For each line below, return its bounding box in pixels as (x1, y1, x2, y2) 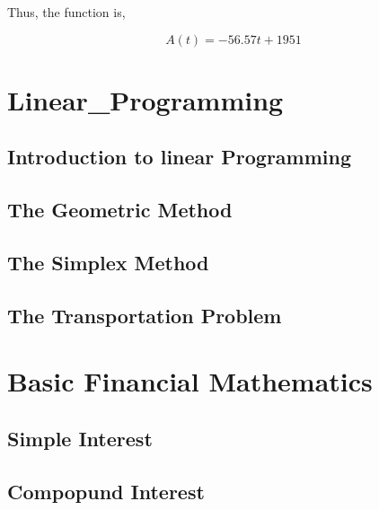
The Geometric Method (7, 196, 233, 224)
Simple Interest (7, 424, 153, 452)
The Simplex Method (7, 248, 209, 276)
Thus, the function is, (7, 3, 126, 21)
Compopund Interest (7, 477, 205, 505)
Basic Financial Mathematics (7, 363, 373, 400)
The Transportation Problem (7, 301, 282, 329)
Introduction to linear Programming (7, 143, 352, 171)
